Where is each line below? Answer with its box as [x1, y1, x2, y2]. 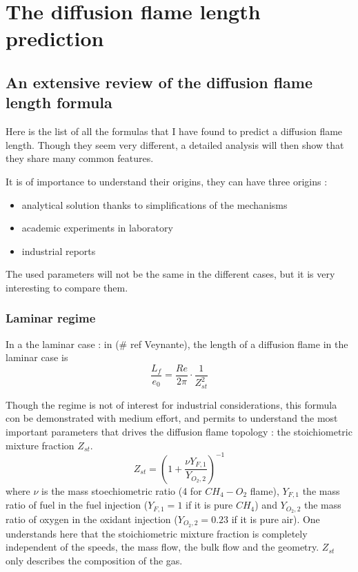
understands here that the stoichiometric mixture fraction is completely [6, 526, 308, 540]
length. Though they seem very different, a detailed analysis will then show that [6, 137, 344, 152]
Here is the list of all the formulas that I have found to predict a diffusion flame [6, 124, 343, 139]
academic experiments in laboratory [21, 221, 173, 235]
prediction [6, 24, 104, 52]
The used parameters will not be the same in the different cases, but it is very [6, 267, 335, 281]
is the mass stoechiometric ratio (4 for [41, 483, 202, 498]
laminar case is [6, 350, 68, 365]
